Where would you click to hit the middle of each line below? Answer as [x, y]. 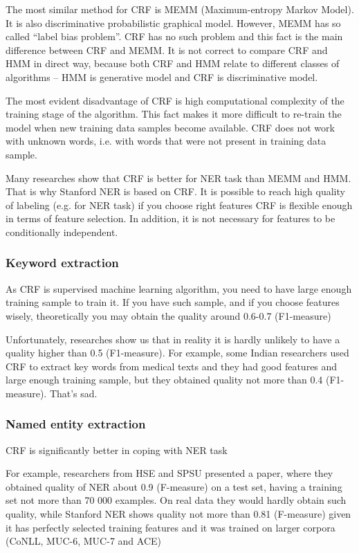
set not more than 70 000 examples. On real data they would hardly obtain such [176, 500]
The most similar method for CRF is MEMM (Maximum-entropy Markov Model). [180, 9]
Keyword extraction [62, 263]
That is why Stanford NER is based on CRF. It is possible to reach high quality [175, 191]
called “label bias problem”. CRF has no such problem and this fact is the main [174, 36]
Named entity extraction [76, 424]
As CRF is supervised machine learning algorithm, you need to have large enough [179, 288]
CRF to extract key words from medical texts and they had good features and [172, 366]
